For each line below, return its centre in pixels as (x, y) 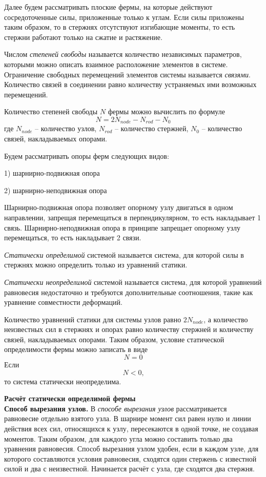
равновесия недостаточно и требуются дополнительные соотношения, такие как (129, 292)
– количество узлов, (66, 128)
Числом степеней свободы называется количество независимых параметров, (123, 54)
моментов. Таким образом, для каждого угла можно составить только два (118, 438)
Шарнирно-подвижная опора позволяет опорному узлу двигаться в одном (119, 207)
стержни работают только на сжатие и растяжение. (83, 37)
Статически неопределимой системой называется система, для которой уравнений (133, 282)
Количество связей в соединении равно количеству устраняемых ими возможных (130, 84)
